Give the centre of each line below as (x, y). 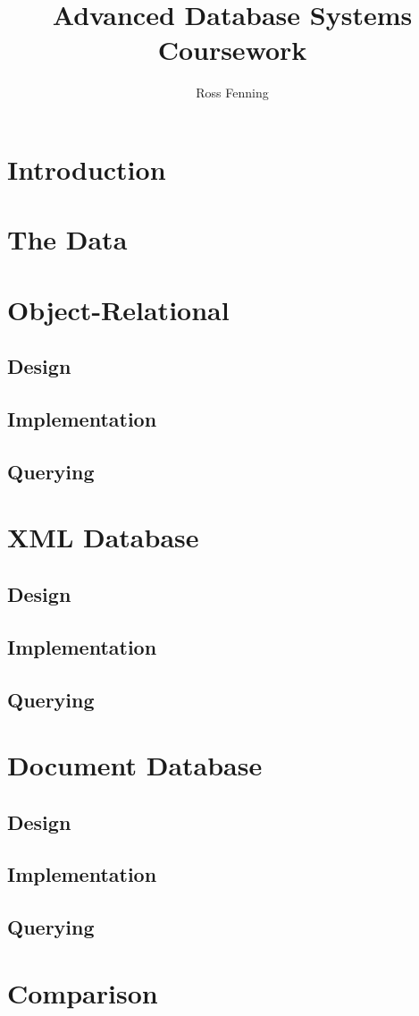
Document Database (135, 765)
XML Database (103, 537)
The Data (67, 239)
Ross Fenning (232, 93)
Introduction (87, 169)
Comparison (83, 992)
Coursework (232, 50)
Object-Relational (118, 309)
